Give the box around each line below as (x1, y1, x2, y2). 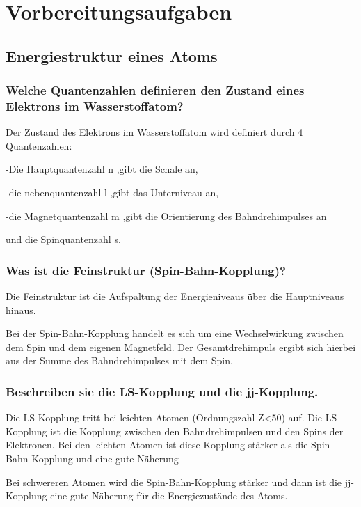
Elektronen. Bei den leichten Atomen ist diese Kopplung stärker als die (6, 437, 308, 452)
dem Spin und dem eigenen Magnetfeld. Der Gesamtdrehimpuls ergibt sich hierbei (6, 339, 356, 354)
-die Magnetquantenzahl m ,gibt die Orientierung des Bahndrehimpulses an (6, 208, 327, 223)
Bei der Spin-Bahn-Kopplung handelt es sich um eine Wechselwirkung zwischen (6, 326, 344, 341)
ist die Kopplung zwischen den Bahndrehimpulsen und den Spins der (50, 423, 344, 438)
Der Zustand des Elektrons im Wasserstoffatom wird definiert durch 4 (6, 125, 303, 139)
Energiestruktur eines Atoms (6, 45, 218, 66)
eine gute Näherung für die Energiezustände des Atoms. (50, 488, 288, 503)
